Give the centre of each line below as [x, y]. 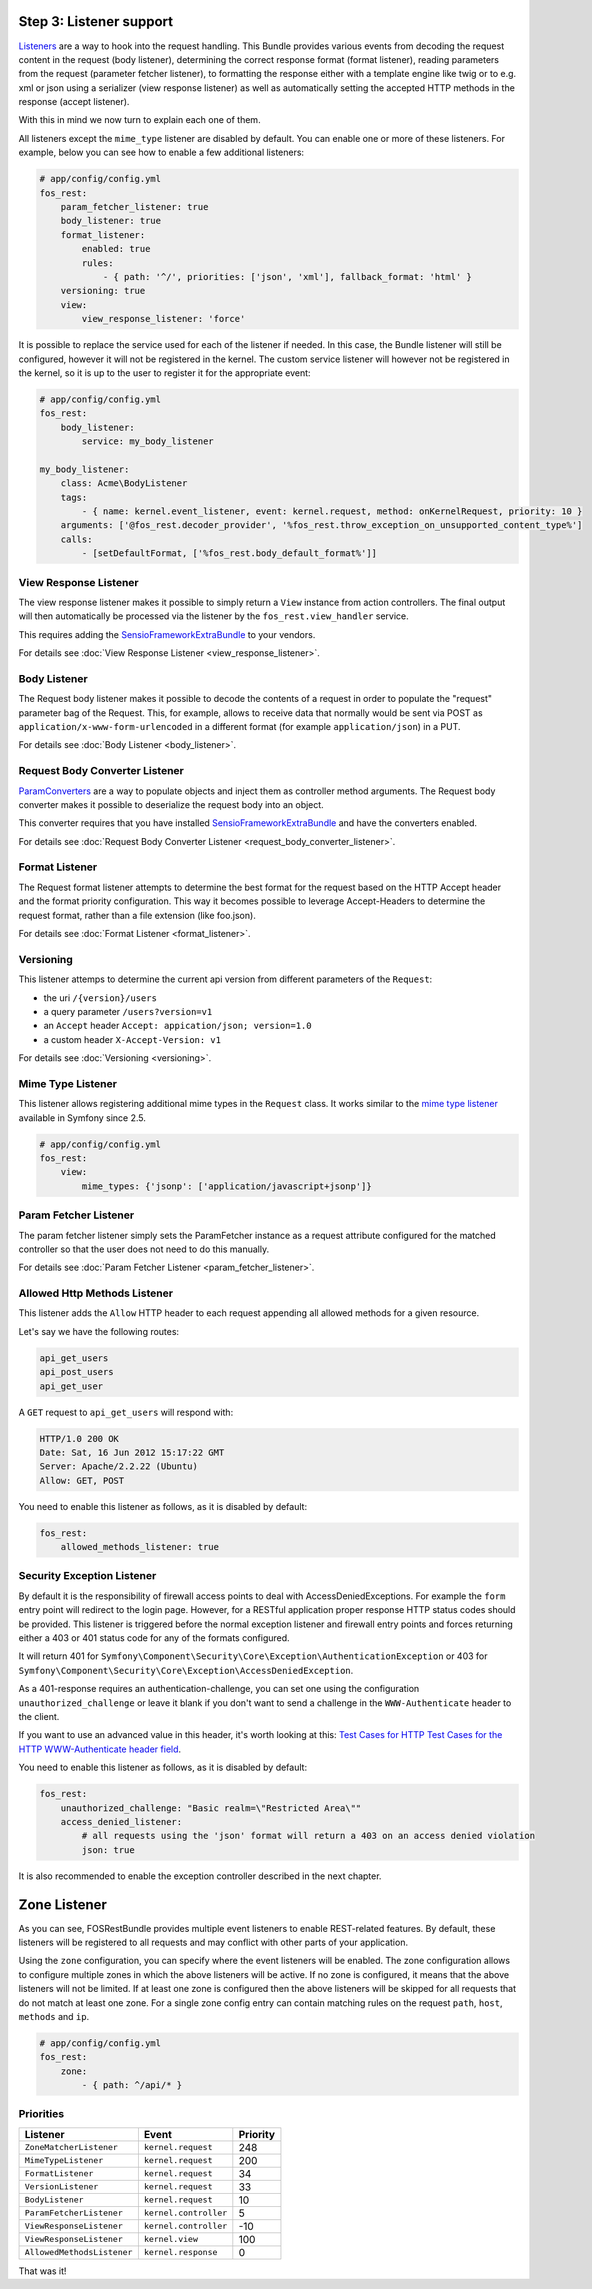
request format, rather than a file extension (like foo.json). [137, 915]
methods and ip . [54, 2016]
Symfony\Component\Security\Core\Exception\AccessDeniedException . [186, 1670]
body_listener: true [111, 221]
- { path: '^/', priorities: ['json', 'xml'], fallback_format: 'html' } [287, 276]
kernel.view [171, 2239]
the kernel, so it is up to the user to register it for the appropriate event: [164, 372]
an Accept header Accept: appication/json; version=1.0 [177, 1026]
